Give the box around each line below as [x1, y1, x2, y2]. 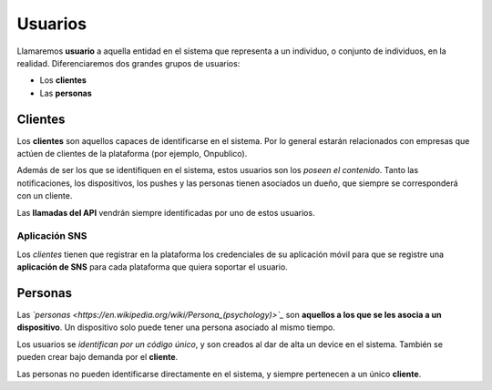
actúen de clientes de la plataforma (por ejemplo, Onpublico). [16, 149, 248, 159]
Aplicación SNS [16, 230, 87, 242]
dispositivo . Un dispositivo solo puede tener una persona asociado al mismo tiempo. [16, 322, 336, 333]
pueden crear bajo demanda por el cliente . [16, 352, 179, 363]
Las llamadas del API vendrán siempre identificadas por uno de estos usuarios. [16, 207, 315, 218]
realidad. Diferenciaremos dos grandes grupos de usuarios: [16, 57, 241, 68]
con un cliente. [16, 190, 73, 201]
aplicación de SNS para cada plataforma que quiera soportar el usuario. [16, 262, 289, 272]
